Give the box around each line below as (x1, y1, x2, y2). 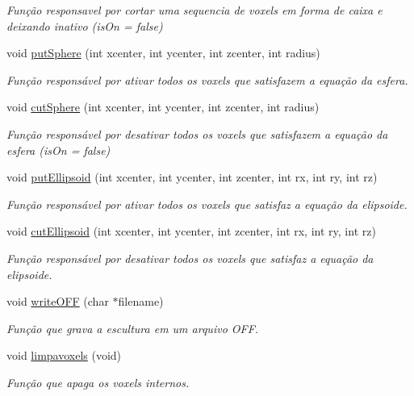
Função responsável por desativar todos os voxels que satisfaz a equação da (6, 249, 374, 266)
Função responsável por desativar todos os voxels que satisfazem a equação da (6, 125, 388, 142)
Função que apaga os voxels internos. (6, 373, 190, 390)
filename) (118, 293, 164, 310)
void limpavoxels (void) (6, 347, 122, 364)
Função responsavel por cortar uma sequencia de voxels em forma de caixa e (6, 2, 383, 18)
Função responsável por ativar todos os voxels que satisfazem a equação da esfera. (6, 71, 408, 88)
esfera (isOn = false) (6, 141, 111, 158)
